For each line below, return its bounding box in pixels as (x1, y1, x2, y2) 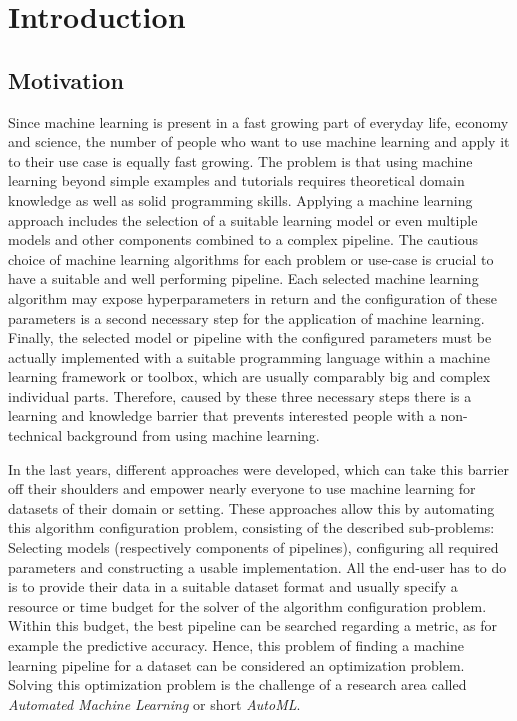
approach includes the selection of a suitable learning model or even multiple (8, 209, 478, 230)
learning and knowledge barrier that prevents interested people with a (8, 405, 436, 426)
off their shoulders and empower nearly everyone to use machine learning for (8, 478, 476, 499)
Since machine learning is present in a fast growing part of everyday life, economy (8, 111, 509, 132)
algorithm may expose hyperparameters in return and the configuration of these (8, 287, 497, 308)
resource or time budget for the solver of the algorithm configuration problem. (8, 595, 487, 616)
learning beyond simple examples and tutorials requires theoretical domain (8, 170, 465, 191)
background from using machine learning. (66, 425, 320, 446)
